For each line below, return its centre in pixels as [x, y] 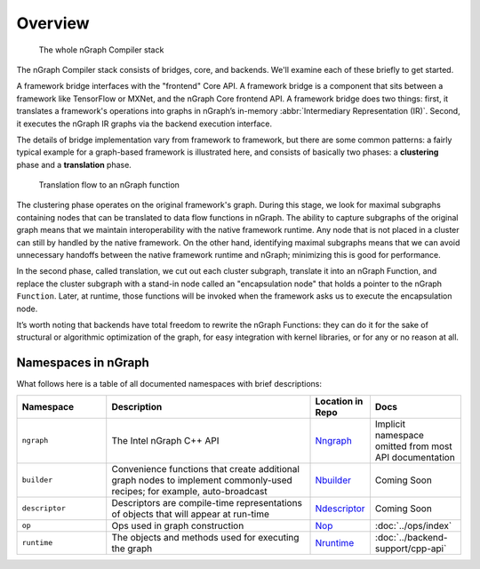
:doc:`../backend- [411, 537]
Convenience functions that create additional [205, 469]
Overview [53, 23]
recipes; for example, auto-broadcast [189, 491]
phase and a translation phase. [74, 164]
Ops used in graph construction [178, 525]
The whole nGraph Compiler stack [101, 50]
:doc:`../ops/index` [413, 525]
